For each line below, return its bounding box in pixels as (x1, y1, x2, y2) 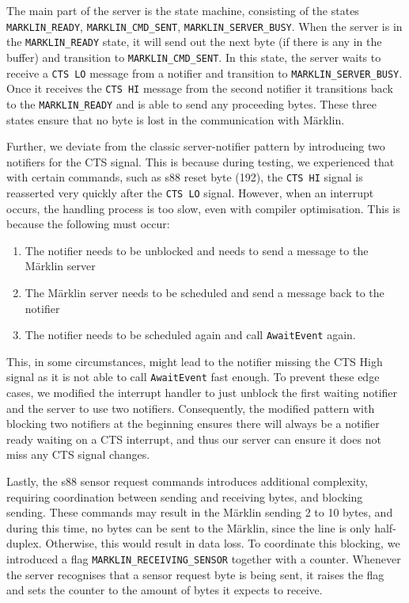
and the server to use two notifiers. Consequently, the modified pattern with (6, 399, 375, 416)
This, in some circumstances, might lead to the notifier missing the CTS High (6, 353, 383, 369)
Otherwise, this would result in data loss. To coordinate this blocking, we (45, 535, 400, 551)
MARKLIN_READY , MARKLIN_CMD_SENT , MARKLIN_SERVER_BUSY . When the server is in (6, 17, 403, 34)
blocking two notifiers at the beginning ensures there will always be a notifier (6, 415, 380, 432)
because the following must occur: (6, 216, 170, 232)
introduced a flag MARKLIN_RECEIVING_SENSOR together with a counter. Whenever (6, 551, 401, 567)
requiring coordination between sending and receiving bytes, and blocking (6, 488, 363, 505)
